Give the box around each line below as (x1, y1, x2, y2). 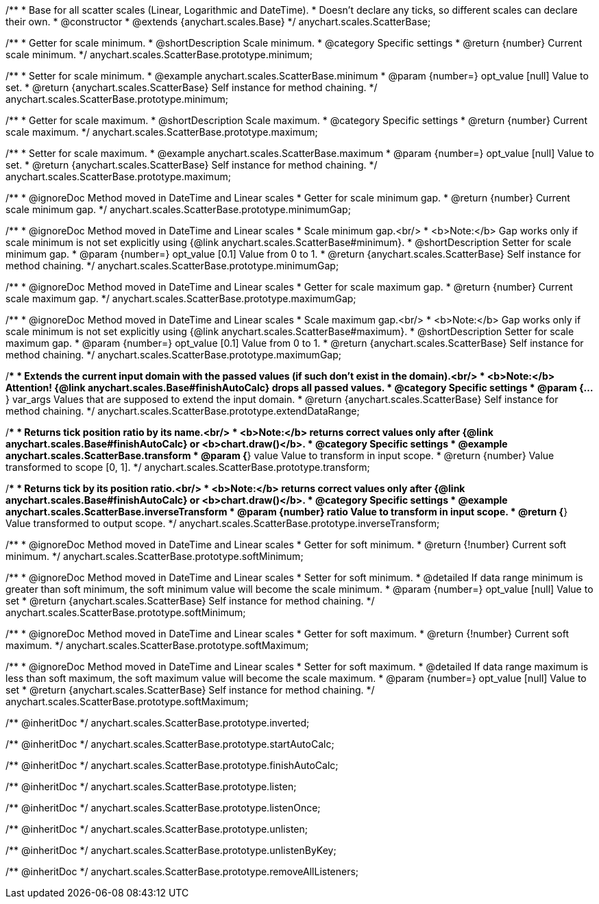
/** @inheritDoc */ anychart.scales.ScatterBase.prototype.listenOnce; (5, 802, 321, 814)
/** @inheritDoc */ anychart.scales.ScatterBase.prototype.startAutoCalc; (5, 738, 334, 750)
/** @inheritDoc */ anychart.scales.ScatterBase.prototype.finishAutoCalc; (5, 759, 339, 771)
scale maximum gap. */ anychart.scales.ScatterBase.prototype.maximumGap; (5, 293, 356, 304)
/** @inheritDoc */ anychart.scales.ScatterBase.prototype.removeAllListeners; (5, 866, 359, 877)
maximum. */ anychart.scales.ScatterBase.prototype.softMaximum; (5, 639, 309, 651)
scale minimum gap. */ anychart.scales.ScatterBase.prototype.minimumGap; (5, 204, 351, 215)
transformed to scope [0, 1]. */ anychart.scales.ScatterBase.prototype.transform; (5, 461, 370, 473)
